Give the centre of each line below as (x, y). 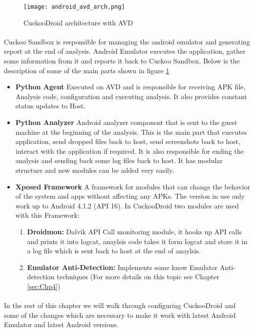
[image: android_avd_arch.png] (74, 7)
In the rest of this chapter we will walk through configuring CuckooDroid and (120, 305)
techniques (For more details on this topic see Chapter (138, 277)
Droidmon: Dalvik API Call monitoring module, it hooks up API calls (134, 231)
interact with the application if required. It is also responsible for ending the (130, 151)
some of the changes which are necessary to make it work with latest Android (120, 315)
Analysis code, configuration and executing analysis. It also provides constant (131, 96)
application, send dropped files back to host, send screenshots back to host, (128, 141)
